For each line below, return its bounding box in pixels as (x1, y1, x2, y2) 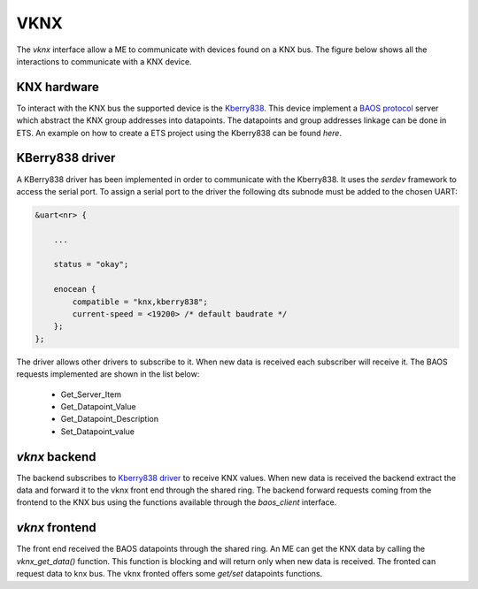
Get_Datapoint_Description (60, 414, 159, 425)
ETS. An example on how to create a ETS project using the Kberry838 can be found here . (16, 127, 343, 138)
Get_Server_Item (60, 389, 121, 400)
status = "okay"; (53, 259, 129, 270)
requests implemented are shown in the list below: (16, 369, 200, 379)
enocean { (53, 284, 96, 294)
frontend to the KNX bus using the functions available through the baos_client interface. (16, 497, 337, 508)
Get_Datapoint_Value (60, 401, 136, 411)
